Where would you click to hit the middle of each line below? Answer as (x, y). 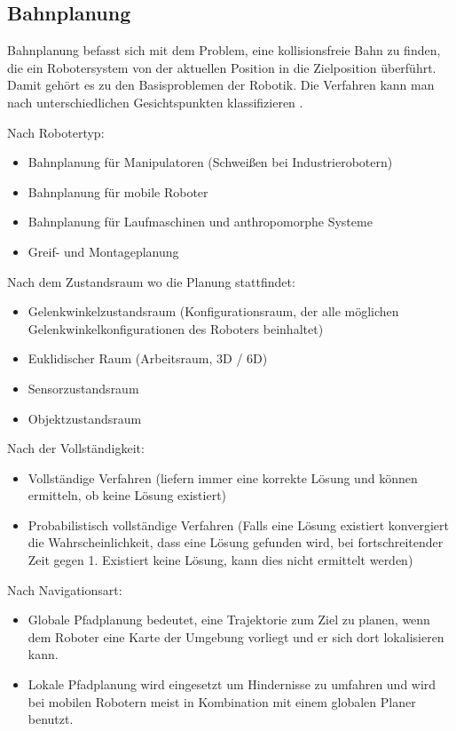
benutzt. (51, 719)
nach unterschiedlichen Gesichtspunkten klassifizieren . (155, 102)
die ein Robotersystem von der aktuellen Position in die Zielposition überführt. (222, 67)
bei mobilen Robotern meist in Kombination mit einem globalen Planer (222, 701)
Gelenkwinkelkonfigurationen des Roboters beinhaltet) (176, 328)
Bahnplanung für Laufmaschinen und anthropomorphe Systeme (200, 222)
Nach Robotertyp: (56, 132)
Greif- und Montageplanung (103, 251)
